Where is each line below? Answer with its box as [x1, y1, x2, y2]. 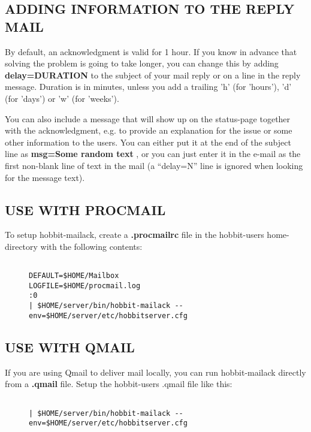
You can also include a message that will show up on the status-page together [5, 112, 291, 125]
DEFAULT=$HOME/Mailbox [29, 271, 119, 280]
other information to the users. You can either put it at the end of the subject [5, 135, 291, 148]
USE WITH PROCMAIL [5, 200, 166, 219]
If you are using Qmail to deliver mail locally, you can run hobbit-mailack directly [5, 365, 306, 378]
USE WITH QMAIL [5, 337, 135, 356]
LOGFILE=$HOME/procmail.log [29, 281, 141, 290]
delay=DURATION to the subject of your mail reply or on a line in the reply [5, 68, 301, 81]
